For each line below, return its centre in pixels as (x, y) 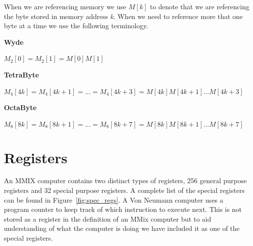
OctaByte (20, 107)
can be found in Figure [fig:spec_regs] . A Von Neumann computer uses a (114, 199)
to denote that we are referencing (200, 6)
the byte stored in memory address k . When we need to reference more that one (124, 16)
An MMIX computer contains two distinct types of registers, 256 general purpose (126, 180)
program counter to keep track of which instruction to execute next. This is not (123, 209)
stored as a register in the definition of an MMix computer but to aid (108, 218)
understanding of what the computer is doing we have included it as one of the (122, 228)
